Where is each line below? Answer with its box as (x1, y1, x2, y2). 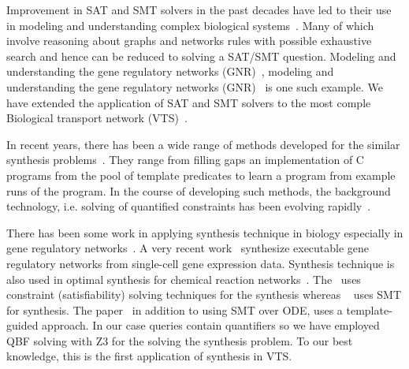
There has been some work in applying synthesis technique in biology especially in (6, 224, 403, 240)
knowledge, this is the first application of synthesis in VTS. (6, 348, 292, 364)
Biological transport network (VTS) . (6, 110, 188, 126)
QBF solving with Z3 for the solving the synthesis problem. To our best (6, 332, 353, 348)
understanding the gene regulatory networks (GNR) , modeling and (6, 63, 334, 80)
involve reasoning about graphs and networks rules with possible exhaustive (6, 32, 372, 49)
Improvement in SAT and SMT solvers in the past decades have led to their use (6, 2, 392, 17)
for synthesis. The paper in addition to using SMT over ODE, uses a (6, 301, 343, 318)
